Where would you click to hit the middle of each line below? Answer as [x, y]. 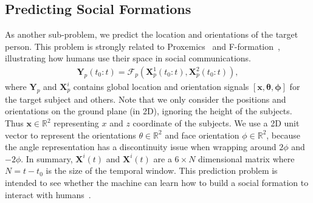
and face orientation [202, 135]
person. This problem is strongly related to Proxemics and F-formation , [143, 46]
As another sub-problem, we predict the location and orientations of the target [152, 34]
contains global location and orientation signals [161, 87]
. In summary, [47, 158]
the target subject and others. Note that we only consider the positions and [146, 99]
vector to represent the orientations [71, 135]
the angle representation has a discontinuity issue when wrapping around [141, 147]
